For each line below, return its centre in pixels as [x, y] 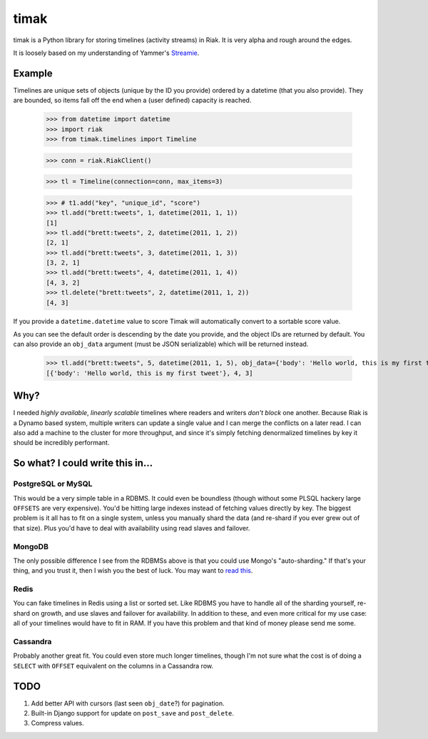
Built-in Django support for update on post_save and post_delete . [133, 713]
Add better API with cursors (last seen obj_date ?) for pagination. [128, 703]
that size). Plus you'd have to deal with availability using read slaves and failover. [132, 528]
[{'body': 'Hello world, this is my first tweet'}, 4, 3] [149, 373]
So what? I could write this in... [83, 463]
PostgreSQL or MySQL [53, 484]
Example [33, 73]
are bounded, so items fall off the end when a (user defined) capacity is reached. [132, 101]
